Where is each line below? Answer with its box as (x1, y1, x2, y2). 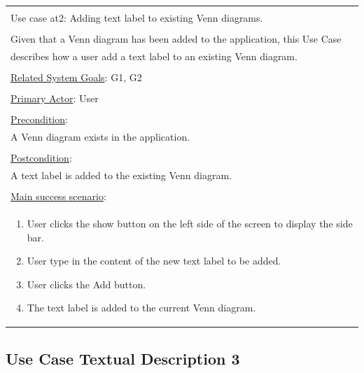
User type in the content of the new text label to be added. (27, 253, 281, 268)
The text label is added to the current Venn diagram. (27, 300, 256, 315)
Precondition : (10, 112, 68, 127)
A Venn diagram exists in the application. (10, 129, 190, 144)
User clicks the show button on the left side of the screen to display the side (27, 216, 353, 230)
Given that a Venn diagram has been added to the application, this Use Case (10, 31, 342, 46)
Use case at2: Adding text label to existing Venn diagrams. (10, 10, 263, 24)
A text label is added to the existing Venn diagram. (10, 168, 232, 182)
